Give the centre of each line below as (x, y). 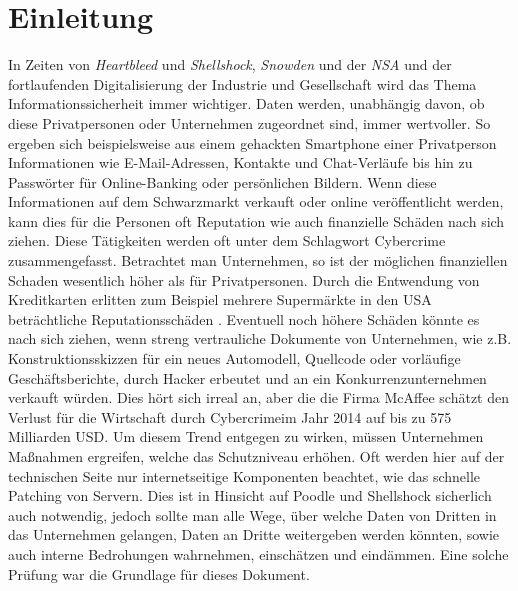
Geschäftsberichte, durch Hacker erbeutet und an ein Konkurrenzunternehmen (247, 377)
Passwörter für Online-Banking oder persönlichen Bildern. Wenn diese (222, 181)
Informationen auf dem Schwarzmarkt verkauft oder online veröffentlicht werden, (256, 201)
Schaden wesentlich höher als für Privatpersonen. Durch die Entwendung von (244, 279)
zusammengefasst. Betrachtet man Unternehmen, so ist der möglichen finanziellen (258, 260)
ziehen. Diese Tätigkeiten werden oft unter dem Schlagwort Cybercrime (227, 240)
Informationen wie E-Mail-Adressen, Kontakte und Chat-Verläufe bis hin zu (240, 162)
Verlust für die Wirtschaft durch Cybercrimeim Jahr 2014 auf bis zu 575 (230, 416)
